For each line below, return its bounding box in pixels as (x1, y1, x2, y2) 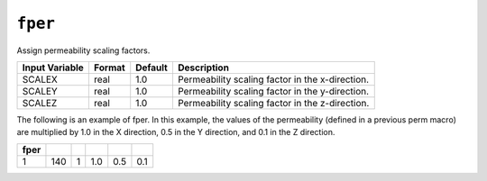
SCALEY (22, 85, 58, 97)
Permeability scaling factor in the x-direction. (177, 73, 370, 86)
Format (93, 61, 125, 74)
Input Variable (22, 61, 85, 74)
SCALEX (22, 73, 58, 86)
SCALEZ (22, 96, 58, 109)
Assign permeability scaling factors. (16, 45, 151, 56)
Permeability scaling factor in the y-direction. (177, 85, 370, 97)
